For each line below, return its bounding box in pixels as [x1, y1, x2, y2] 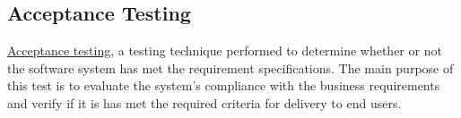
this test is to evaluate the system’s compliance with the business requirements [7, 76, 440, 95]
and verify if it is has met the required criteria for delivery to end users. [7, 93, 402, 112]
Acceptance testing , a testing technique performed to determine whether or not [7, 41, 442, 60]
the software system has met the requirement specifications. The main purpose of [7, 58, 454, 77]
